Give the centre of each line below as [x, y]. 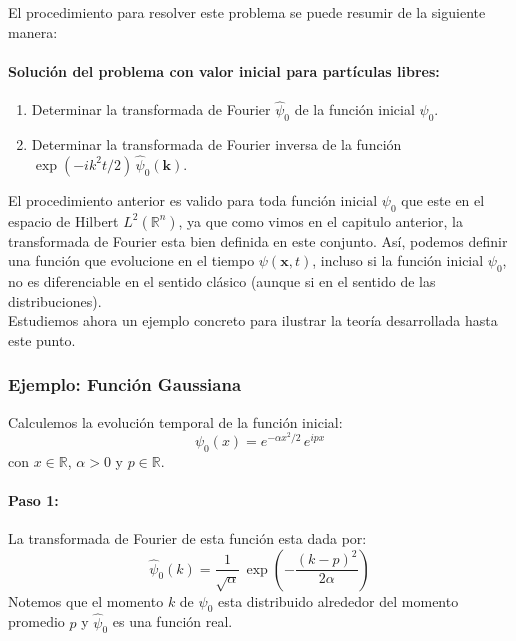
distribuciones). [55, 300]
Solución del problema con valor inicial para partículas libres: [224, 70]
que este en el [443, 199]
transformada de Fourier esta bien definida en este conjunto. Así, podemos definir [258, 240]
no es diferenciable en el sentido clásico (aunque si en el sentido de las [222, 281]
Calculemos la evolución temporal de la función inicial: [175, 421]
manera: [33, 31]
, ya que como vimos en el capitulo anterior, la [320, 220]
